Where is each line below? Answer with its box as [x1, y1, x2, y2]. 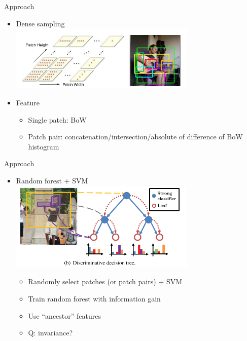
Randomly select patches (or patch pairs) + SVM [28, 276, 183, 287]
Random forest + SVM [16, 175, 88, 185]
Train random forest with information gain [28, 293, 161, 304]
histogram [28, 141, 59, 151]
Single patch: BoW [28, 114, 87, 125]
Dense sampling [16, 18, 65, 28]
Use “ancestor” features [28, 310, 101, 321]
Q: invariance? [28, 327, 73, 338]
